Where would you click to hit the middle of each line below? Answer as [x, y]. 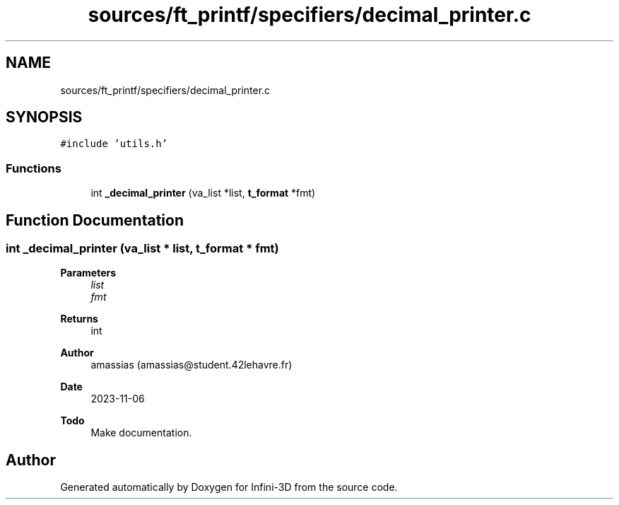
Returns [79, 319]
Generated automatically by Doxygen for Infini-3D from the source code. [229, 487]
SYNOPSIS [44, 117]
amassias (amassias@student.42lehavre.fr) [191, 365]
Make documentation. [141, 433]
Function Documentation [95, 220]
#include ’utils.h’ [114, 144]
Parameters [88, 273]
